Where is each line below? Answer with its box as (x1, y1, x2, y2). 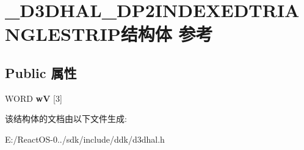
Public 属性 (5, 63, 77, 82)
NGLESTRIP (5, 21, 121, 46)
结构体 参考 (120, 21, 213, 46)
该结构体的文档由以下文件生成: (5, 112, 127, 125)
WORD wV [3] (5, 91, 62, 104)
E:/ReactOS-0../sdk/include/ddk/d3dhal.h (5, 132, 165, 145)
